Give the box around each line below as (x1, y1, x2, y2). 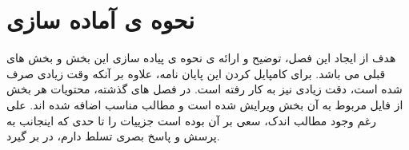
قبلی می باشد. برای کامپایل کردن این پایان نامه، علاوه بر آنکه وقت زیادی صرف (6, 65, 386, 81)
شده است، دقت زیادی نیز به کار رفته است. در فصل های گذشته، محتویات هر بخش (6, 81, 403, 97)
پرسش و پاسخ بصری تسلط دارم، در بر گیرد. (6, 128, 220, 144)
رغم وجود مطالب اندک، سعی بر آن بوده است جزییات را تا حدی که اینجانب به (6, 112, 376, 128)
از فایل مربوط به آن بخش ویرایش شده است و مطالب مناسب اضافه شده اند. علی (6, 96, 403, 112)
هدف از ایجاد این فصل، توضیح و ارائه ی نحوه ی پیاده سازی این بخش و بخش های (6, 49, 396, 66)
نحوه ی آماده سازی (6, 3, 194, 36)
